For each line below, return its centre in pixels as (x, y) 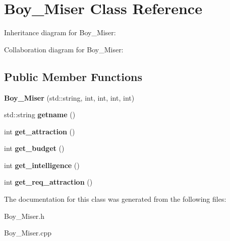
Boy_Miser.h (24, 216)
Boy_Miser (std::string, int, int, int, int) (69, 97)
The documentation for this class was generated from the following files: (115, 199)
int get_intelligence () (42, 165)
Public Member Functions (73, 76)
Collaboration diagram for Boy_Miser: (64, 49)
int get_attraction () (40, 131)
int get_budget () (34, 148)
